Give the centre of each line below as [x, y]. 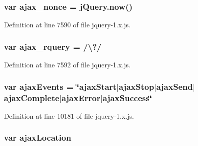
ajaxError [81, 97]
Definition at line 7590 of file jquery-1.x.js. [67, 25]
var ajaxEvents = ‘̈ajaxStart [60, 86]
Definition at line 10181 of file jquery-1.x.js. [69, 115]
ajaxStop [137, 86]
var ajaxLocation [38, 137]
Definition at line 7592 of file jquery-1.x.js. [67, 65]
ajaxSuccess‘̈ [127, 97]
